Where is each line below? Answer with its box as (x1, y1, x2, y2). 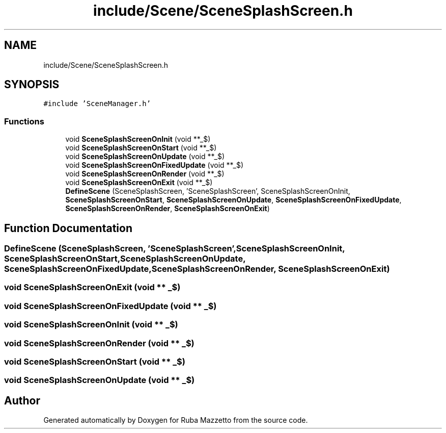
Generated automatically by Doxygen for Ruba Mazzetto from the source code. (43, 416, 308, 425)
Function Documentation (4, 221, 132, 235)
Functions (4, 116, 44, 126)
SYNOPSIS (4, 78, 60, 91)
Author (4, 394, 40, 407)
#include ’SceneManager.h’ (43, 99, 151, 108)
